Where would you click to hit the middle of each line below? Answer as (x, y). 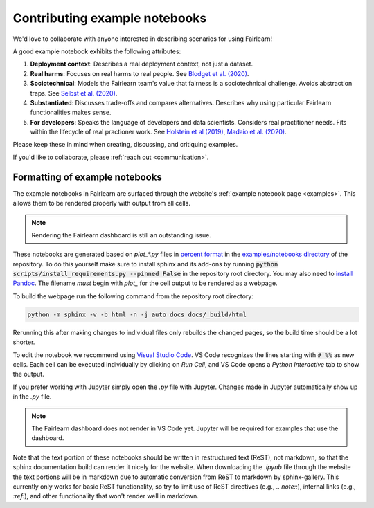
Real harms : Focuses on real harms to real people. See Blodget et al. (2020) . (140, 73)
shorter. (24, 342)
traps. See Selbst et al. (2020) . (74, 93)
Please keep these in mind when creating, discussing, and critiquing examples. (125, 145)
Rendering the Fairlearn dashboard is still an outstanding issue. (121, 235)
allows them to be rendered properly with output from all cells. (101, 203)
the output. (28, 374)
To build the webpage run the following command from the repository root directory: (133, 296)
